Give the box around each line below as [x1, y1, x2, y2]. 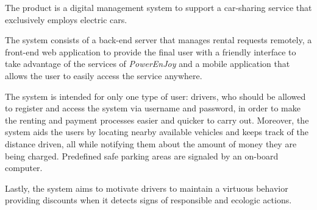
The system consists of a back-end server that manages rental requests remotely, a [5, 33, 312, 46]
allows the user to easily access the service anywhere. [5, 69, 202, 82]
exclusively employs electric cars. [5, 13, 127, 26]
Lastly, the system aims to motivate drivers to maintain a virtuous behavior [5, 181, 288, 194]
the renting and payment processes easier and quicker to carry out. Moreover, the [5, 113, 309, 126]
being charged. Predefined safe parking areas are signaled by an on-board [5, 149, 279, 162]
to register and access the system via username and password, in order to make [5, 102, 301, 114]
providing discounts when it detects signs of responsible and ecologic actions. [5, 194, 292, 206]
